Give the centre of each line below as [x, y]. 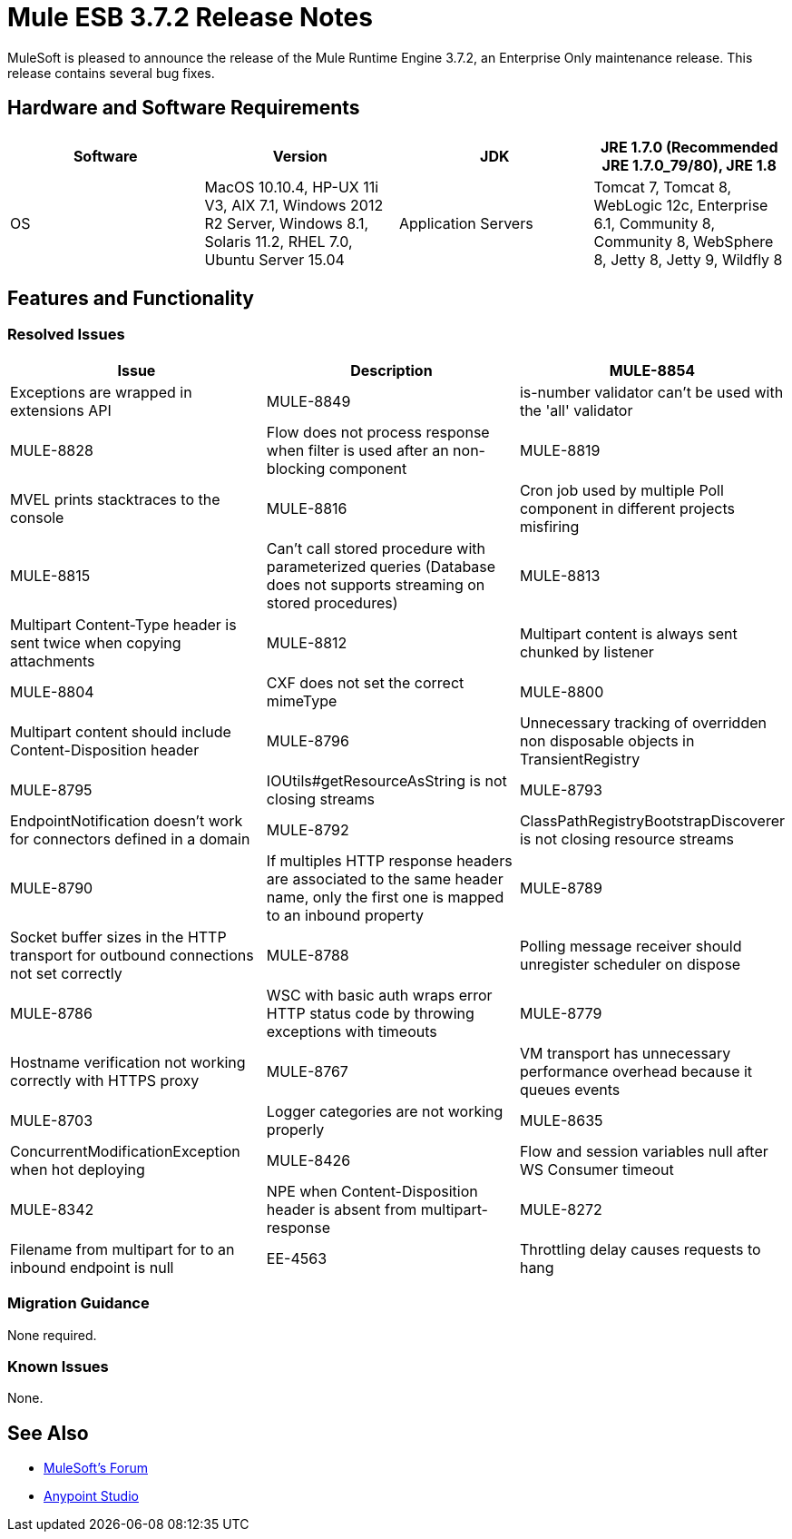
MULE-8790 [52, 888]
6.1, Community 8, [655, 223]
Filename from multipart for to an [122, 1249]
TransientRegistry [580, 759]
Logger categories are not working [385, 1111]
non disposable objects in [607, 740]
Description [391, 370]
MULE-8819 [560, 450]
